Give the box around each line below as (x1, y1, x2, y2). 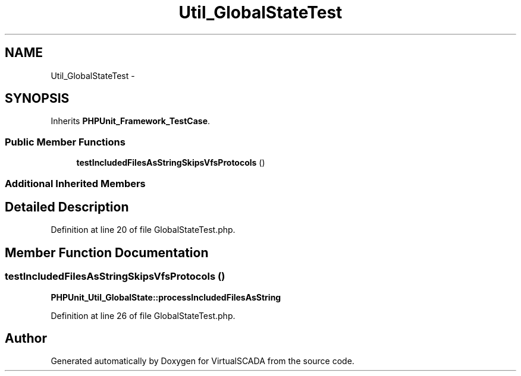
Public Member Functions (5, 135, 125, 148)
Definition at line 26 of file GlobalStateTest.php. (51, 310, 236, 321)
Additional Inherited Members (5, 177, 146, 189)
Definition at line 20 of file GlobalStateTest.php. (51, 225, 236, 235)
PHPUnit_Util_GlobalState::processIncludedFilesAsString (51, 292, 281, 302)
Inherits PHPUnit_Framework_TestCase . (51, 116, 211, 127)
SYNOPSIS (5, 91, 70, 106)
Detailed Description (5, 199, 129, 214)
